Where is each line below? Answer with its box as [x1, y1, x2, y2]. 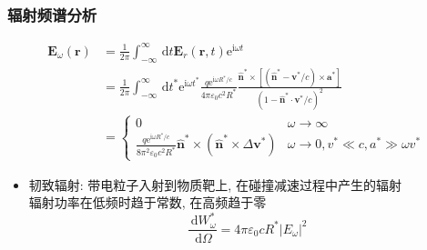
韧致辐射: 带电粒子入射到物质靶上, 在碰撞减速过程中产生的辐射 [28, 175, 402, 194]
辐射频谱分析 [7, 3, 97, 25]
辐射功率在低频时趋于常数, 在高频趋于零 [28, 193, 267, 212]
